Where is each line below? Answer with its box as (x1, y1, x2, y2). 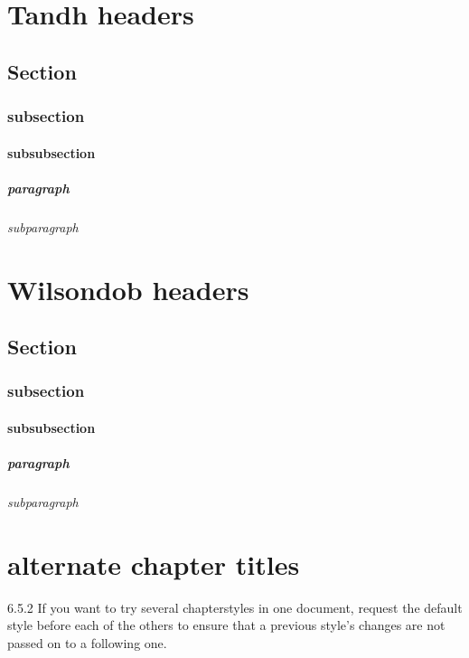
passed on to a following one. (7, 634, 167, 652)
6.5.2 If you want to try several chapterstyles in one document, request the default (7, 597, 463, 616)
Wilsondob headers (7, 270, 249, 307)
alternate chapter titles (7, 545, 300, 582)
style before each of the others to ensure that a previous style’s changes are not (7, 616, 446, 634)
